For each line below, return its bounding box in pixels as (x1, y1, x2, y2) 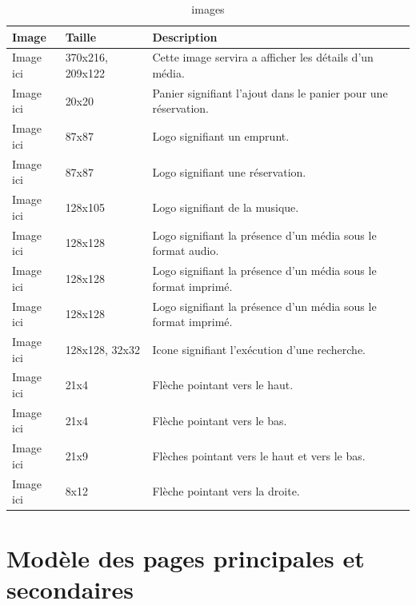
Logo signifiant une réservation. (152, 163, 306, 180)
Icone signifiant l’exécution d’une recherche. (152, 340, 366, 357)
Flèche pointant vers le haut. (152, 376, 294, 393)
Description (152, 28, 218, 45)
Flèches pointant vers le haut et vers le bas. (152, 448, 366, 464)
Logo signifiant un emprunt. (152, 128, 290, 145)
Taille (65, 28, 97, 45)
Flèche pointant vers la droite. (152, 483, 300, 500)
